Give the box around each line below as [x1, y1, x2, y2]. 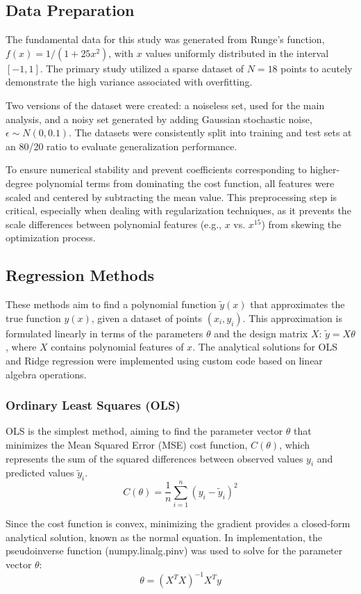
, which [279, 437, 310, 451]
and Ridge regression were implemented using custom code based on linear [6, 353, 323, 367]
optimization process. [6, 230, 96, 245]
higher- [310, 162, 340, 177]
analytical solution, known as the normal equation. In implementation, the [6, 529, 323, 544]
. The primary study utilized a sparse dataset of [40, 61, 244, 75]
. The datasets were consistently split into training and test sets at [69, 125, 352, 140]
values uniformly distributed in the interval [145, 45, 329, 60]
